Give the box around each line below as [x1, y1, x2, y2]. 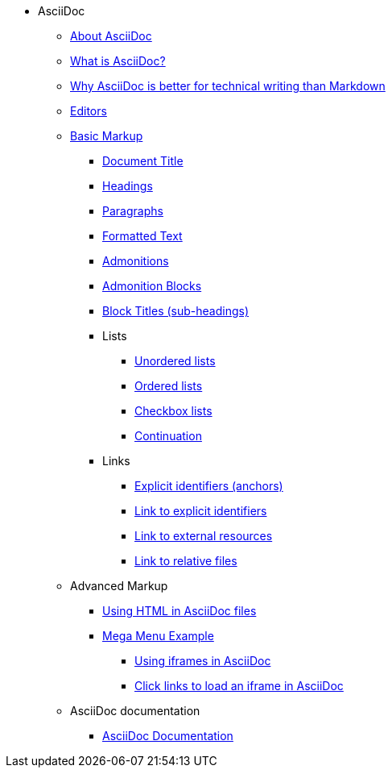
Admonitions [102, 254, 169, 268]
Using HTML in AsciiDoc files [102, 604, 257, 618]
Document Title [102, 154, 184, 168]
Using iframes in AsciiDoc [134, 654, 271, 668]
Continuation [134, 429, 202, 443]
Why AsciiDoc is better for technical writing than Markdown [70, 79, 386, 93]
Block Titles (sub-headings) [102, 304, 249, 318]
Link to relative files [134, 554, 237, 568]
